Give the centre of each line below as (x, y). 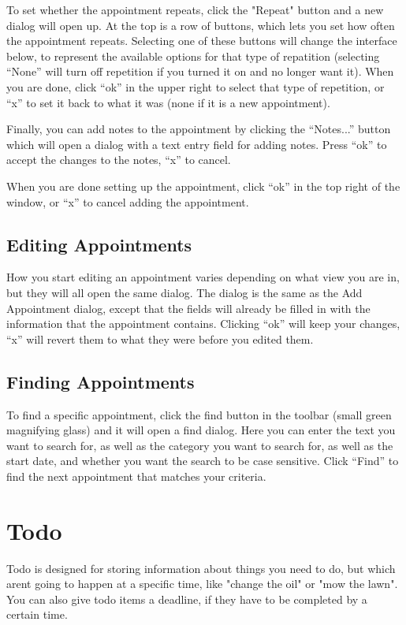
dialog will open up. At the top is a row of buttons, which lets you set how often (201, 25)
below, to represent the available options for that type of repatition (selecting (193, 56)
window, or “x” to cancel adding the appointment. (128, 201)
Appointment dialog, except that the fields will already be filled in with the (188, 308)
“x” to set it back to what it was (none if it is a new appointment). (168, 102)
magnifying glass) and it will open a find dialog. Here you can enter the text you (201, 430)
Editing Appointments (99, 244)
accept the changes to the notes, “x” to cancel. (119, 160)
